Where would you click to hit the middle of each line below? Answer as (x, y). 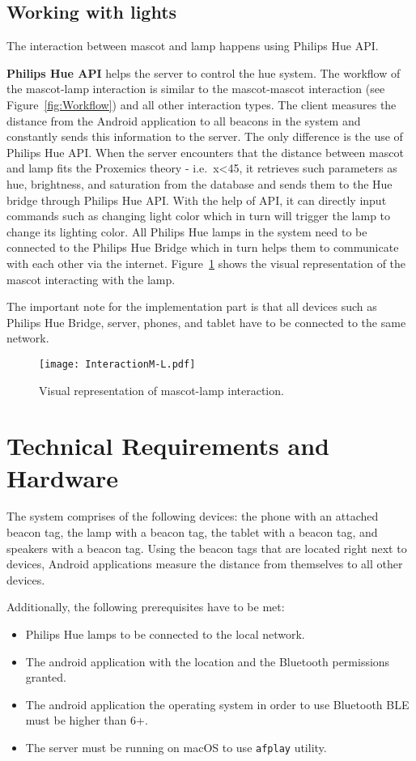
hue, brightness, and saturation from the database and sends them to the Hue (200, 183)
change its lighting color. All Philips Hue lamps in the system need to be (187, 231)
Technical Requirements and (168, 446)
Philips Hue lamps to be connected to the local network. (165, 634)
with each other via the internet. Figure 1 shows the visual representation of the (206, 263)
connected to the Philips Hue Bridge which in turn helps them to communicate (203, 247)
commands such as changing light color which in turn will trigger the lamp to (199, 216)
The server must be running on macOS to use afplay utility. (176, 747)
